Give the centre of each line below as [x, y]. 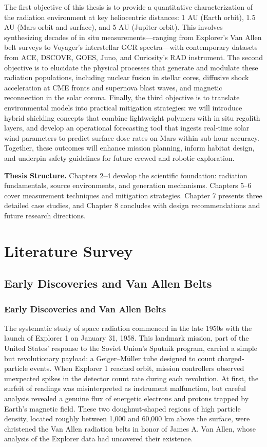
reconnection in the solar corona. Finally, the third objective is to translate [122, 97]
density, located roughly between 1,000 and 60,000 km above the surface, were [127, 418]
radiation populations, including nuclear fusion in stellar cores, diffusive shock [127, 77]
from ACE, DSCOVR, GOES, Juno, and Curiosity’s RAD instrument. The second [133, 57]
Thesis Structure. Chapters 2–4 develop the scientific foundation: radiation [126, 175]
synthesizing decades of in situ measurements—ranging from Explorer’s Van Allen [133, 37]
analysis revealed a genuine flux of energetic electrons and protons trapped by [127, 398]
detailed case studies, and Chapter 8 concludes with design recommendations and [132, 205]
